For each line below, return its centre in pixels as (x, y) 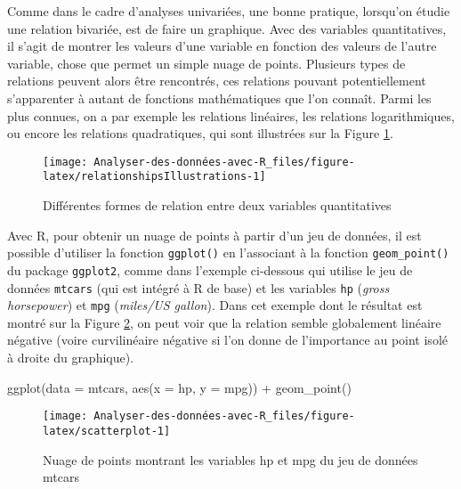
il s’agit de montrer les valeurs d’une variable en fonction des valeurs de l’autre (222, 46)
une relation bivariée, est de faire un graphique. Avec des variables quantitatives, (227, 28)
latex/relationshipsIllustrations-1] (154, 177)
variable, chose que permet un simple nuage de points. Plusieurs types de (206, 63)
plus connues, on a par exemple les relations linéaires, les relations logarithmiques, (231, 115)
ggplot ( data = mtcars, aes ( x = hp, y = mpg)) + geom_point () (179, 387)
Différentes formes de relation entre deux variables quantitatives (217, 205)
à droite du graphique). (71, 358)
